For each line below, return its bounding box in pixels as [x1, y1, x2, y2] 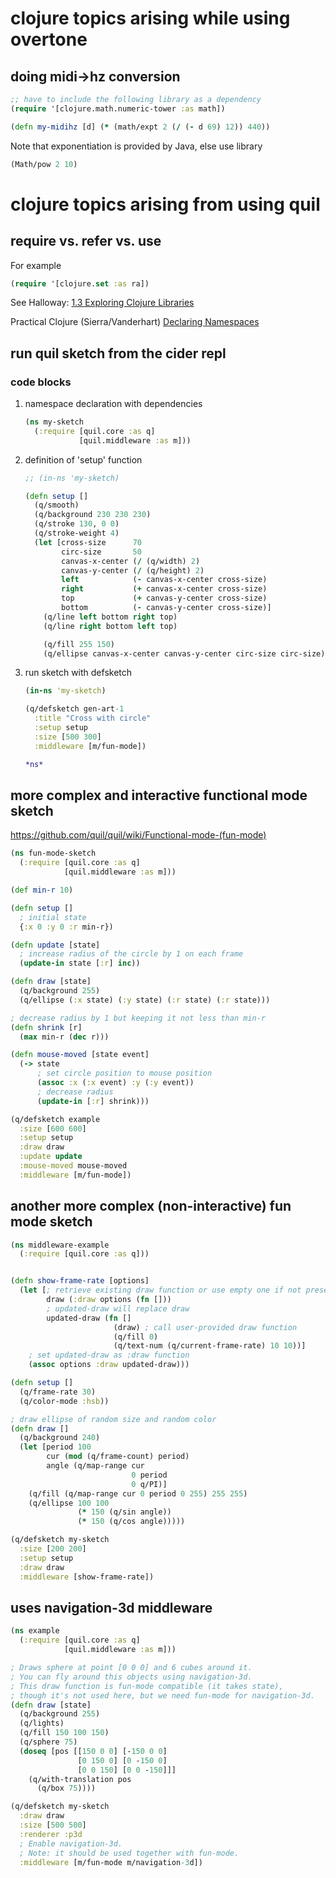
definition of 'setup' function [24, 453, 143, 466]
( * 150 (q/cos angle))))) [77, 1517, 186, 1527]
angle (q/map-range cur [46, 1461, 145, 1471]
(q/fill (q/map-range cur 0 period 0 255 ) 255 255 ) [28, 1488, 248, 1499]
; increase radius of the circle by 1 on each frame [19, 949, 244, 959]
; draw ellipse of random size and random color [10, 1414, 217, 1424]
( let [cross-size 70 [34, 537, 142, 547]
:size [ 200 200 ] [19, 1544, 87, 1554]
